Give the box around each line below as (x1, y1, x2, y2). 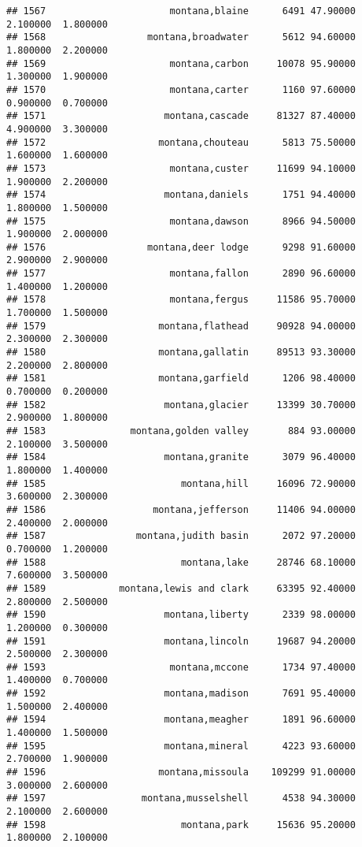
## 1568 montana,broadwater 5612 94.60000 (6, 32, 356, 43)
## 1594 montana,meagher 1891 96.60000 (6, 714, 356, 726)
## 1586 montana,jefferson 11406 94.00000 (6, 503, 356, 515)
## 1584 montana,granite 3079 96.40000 (6, 451, 356, 463)
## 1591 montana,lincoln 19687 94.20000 (6, 635, 356, 647)
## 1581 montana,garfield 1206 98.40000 (6, 373, 356, 384)
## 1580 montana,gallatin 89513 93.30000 (6, 347, 356, 358)
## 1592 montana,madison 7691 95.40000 (6, 688, 356, 700)
